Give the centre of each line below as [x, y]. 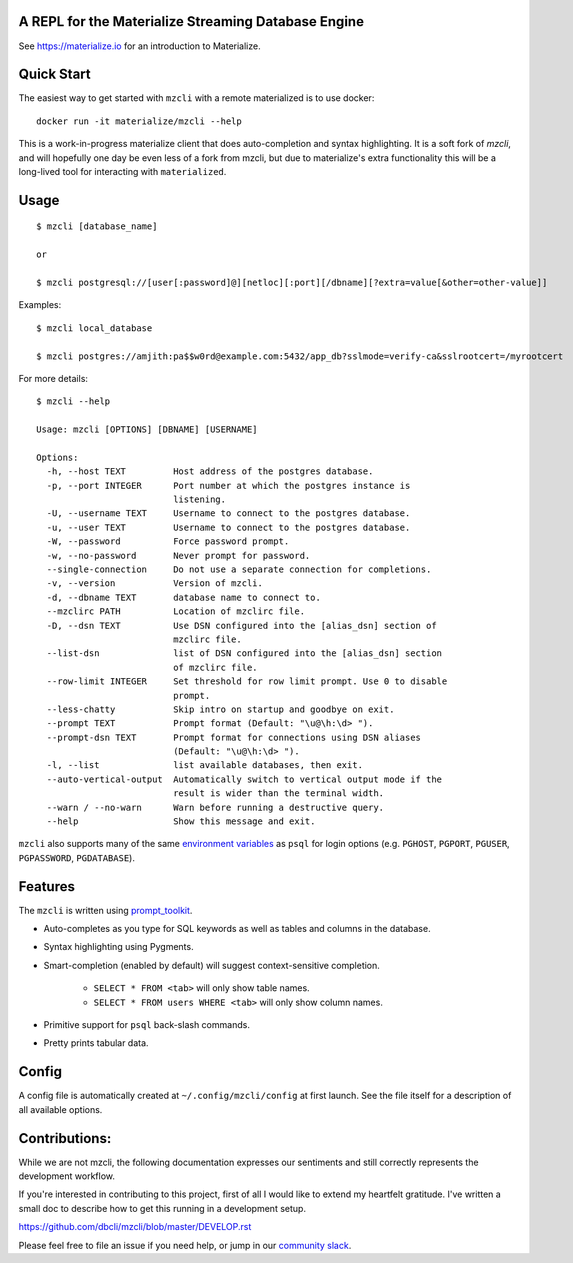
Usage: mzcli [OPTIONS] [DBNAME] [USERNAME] [147, 429]
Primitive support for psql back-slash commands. [146, 1025]
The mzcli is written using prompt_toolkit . [105, 910]
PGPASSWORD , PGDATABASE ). [76, 857]
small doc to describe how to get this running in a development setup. [162, 1208]
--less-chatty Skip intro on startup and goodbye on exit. [220, 709]
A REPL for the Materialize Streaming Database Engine [191, 21]
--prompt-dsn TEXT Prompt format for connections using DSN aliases [234, 737]
